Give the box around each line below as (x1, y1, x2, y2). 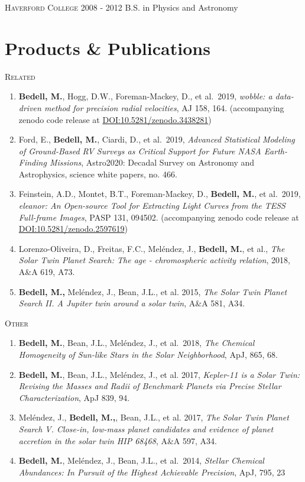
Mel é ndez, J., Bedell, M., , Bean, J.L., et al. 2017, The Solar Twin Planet (18, 411, 289, 423)
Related (5, 70, 35, 82)
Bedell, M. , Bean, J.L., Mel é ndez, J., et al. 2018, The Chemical (18, 337, 255, 349)
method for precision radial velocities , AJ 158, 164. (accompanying (44, 101, 284, 114)
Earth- (264, 144, 287, 157)
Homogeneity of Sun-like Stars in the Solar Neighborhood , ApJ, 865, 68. (18, 348, 278, 360)
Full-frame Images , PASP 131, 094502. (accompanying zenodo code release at (18, 211, 299, 223)
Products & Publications (5, 35, 210, 60)
